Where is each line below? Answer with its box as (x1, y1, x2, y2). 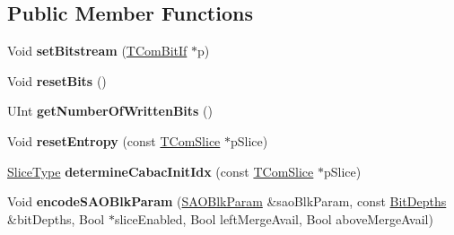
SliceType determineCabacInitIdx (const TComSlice (7, 161, 314, 180)
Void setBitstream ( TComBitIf (7, 41, 188, 60)
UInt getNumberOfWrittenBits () (7, 101, 214, 120)
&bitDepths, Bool (7, 209, 105, 228)
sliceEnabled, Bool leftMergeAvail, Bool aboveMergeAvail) (114, 209, 433, 228)
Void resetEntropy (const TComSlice (7, 131, 221, 150)
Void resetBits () (7, 71, 107, 90)
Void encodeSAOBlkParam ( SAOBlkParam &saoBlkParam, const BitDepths (7, 192, 447, 211)
